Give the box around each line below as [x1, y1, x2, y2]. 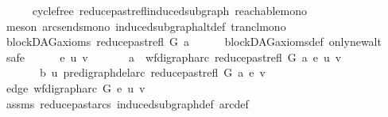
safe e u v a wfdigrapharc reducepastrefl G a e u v [6, 48, 342, 65]
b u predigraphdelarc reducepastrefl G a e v [39, 64, 266, 81]
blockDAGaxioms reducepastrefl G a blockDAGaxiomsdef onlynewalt [6, 33, 382, 50]
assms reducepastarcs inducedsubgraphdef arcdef [6, 95, 249, 111]
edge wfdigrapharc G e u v [6, 79, 145, 96]
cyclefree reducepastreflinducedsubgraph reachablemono [32, 2, 307, 18]
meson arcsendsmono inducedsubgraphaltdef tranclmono [6, 17, 286, 34]
